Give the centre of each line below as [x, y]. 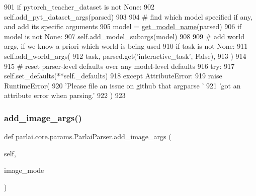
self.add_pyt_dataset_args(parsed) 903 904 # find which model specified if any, [129, 16]
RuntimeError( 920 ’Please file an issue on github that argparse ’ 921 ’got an [122, 85]
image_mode [24, 170]
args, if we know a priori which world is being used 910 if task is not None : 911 [126, 46]
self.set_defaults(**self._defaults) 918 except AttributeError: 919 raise [113, 76]
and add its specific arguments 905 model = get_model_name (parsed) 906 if [123, 26]
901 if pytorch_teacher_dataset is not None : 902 [79, 7]
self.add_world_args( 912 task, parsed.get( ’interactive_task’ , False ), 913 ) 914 [125, 56]
